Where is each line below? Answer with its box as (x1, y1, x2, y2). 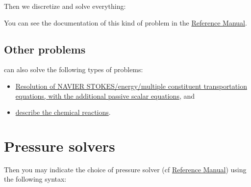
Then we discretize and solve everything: (4, 1, 126, 11)
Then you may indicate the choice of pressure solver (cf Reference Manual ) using (4, 164, 247, 174)
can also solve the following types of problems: (4, 64, 143, 75)
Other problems (4, 41, 86, 56)
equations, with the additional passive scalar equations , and (15, 90, 195, 101)
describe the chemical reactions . (15, 107, 111, 117)
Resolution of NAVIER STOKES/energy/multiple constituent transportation (15, 80, 247, 91)
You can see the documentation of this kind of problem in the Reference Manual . (4, 17, 247, 27)
